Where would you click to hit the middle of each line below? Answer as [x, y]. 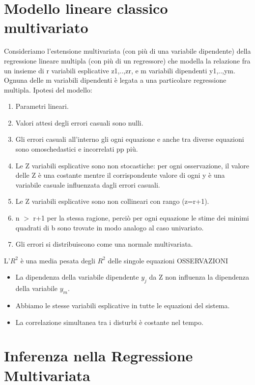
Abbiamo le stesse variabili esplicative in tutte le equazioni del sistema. [123, 305]
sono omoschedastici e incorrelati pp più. [77, 149]
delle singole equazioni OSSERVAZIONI [168, 260]
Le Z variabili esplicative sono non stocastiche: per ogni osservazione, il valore [132, 165]
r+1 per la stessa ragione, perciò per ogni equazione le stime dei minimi [141, 218]
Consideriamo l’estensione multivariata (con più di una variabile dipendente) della [127, 51]
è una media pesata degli [58, 260]
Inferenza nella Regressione [99, 356]
